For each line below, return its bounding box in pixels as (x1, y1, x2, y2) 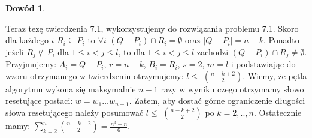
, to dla (118, 45, 145, 58)
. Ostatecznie (253, 106, 302, 119)
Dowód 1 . (5, 2, 45, 14)
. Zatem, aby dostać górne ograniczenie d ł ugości (129, 94, 305, 107)
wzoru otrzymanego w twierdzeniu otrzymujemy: (5, 69, 184, 82)
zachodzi (196, 45, 229, 58)
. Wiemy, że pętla (243, 69, 307, 82)
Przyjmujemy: (5, 58, 57, 70)
